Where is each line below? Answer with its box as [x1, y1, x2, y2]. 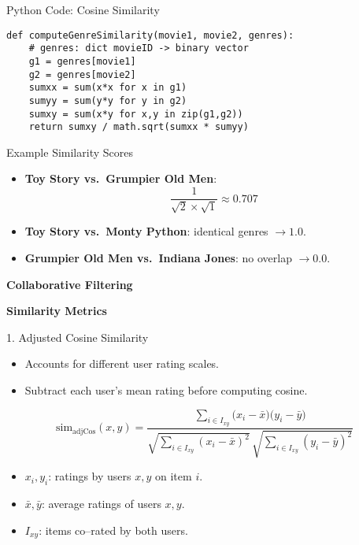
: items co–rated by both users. [39, 521, 188, 538]
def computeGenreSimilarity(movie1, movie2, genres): [6, 29, 294, 41]
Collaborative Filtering [6, 276, 133, 292]
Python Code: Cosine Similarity [6, 2, 160, 17]
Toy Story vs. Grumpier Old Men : [24, 170, 217, 187]
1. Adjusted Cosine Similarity [6, 328, 149, 345]
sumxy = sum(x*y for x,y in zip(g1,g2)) [28, 108, 243, 120]
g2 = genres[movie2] [28, 69, 136, 80]
